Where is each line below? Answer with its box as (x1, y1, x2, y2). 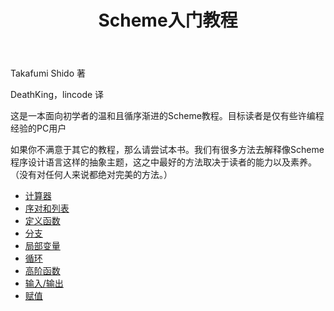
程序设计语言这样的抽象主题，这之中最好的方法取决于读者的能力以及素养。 (10, 156, 317, 168)
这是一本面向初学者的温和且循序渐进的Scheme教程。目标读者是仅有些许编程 (10, 110, 325, 122)
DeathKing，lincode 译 (10, 89, 105, 101)
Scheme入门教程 (98, 9, 238, 32)
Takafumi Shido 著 (10, 67, 87, 80)
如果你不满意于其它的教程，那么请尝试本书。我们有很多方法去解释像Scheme (10, 144, 325, 156)
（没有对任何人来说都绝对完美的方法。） (10, 169, 173, 181)
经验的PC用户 (10, 122, 67, 135)
